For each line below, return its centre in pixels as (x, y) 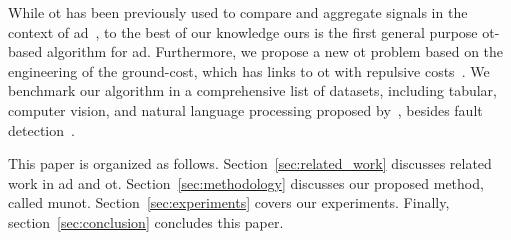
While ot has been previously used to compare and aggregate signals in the (238, 12)
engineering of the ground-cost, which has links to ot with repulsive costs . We (249, 70)
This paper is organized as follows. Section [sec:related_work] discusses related (250, 163)
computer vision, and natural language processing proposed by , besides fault (245, 109)
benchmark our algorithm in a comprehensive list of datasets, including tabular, (252, 90)
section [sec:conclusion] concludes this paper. (146, 221)
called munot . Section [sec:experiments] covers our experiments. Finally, (229, 202)
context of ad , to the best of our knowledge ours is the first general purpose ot (251, 31)
